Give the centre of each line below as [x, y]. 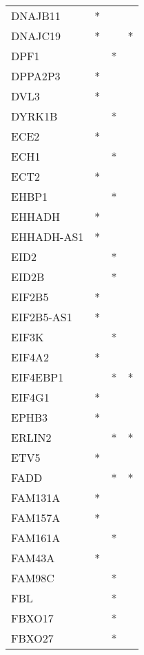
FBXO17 [32, 618]
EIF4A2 [30, 357]
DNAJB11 [36, 16]
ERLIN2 [31, 437]
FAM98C [33, 578]
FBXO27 [32, 638]
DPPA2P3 [36, 76]
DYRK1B [34, 116]
